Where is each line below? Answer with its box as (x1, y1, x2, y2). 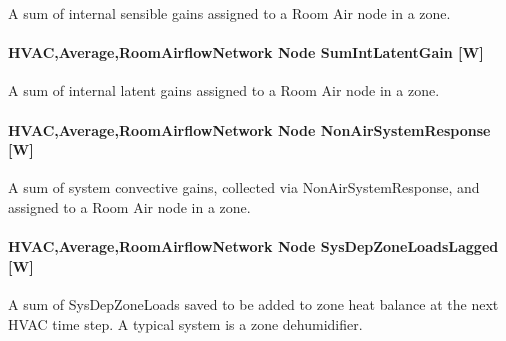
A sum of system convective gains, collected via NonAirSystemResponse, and (8, 177, 480, 198)
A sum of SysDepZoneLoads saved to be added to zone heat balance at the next (8, 293, 499, 314)
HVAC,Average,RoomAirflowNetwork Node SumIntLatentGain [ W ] (8, 42, 484, 63)
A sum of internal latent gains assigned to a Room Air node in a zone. (8, 80, 440, 101)
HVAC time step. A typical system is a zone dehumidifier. (8, 313, 363, 334)
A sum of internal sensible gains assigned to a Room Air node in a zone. (8, 3, 451, 23)
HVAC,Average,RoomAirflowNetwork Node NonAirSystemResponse (8, 119, 491, 140)
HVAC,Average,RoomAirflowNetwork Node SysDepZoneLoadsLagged (8, 236, 499, 257)
